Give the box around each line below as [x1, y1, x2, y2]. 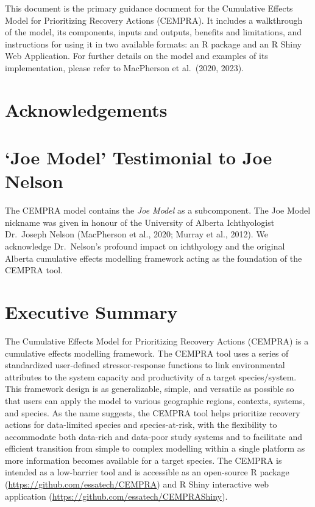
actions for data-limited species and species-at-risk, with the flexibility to [5, 418, 277, 431]
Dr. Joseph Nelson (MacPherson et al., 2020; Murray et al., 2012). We [5, 228, 268, 240]
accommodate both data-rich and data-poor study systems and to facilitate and [5, 430, 303, 442]
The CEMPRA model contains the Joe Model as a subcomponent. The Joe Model [5, 204, 311, 217]
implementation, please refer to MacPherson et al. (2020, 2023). [5, 61, 244, 74]
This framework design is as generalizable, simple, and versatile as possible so [5, 382, 294, 395]
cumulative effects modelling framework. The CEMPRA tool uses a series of [5, 346, 289, 359]
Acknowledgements [5, 97, 168, 122]
